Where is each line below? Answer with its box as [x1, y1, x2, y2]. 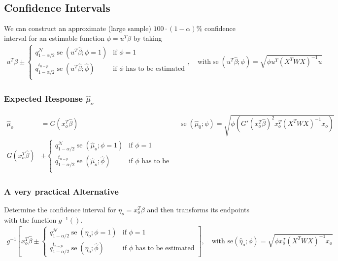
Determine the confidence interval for [4, 204, 116, 214]
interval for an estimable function [4, 32, 104, 43]
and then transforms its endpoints [147, 204, 250, 214]
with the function [4, 214, 57, 225]
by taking [133, 32, 162, 43]
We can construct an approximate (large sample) [4, 23, 151, 33]
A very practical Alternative [4, 185, 119, 197]
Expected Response [4, 92, 83, 104]
